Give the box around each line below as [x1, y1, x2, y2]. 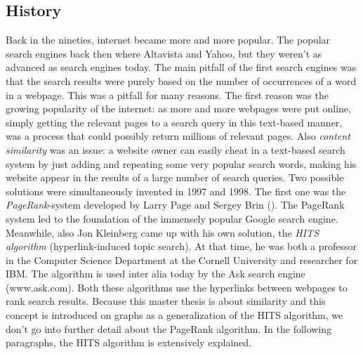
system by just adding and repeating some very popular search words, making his [6, 156, 357, 171]
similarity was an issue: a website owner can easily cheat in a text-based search [6, 142, 345, 157]
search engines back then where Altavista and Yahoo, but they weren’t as [6, 46, 322, 60]
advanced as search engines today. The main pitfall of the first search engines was [6, 60, 357, 74]
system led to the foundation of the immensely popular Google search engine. [6, 211, 338, 225]
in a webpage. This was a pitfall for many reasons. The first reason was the [6, 87, 329, 102]
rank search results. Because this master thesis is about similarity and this [6, 294, 326, 308]
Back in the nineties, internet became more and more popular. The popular [6, 32, 331, 47]
